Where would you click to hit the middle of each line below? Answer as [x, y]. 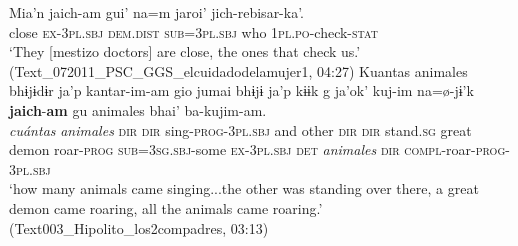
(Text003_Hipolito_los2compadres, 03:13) [139, 227]
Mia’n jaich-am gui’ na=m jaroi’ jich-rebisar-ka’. [157, 12]
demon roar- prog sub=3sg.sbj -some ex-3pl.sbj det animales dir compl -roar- [242, 149]
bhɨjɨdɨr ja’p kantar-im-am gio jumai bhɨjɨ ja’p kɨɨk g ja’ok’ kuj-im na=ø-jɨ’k [241, 90]
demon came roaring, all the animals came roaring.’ [166, 207]
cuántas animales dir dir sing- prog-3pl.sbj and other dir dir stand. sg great [240, 129]
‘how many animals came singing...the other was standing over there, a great [244, 188]
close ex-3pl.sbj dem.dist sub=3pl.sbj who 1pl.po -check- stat [193, 31]
